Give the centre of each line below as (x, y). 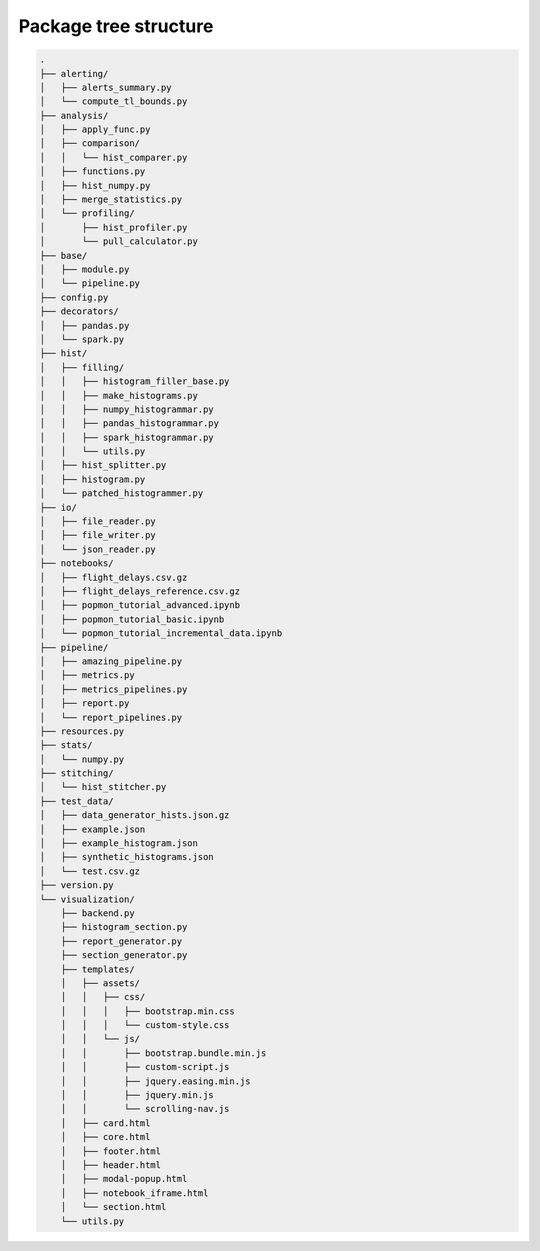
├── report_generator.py (121, 941)
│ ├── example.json (92, 829)
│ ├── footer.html (111, 1151)
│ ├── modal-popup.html (124, 1179)
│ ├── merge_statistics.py (111, 199)
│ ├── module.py (84, 269)
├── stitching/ (76, 773)
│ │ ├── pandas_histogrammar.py (129, 423)
